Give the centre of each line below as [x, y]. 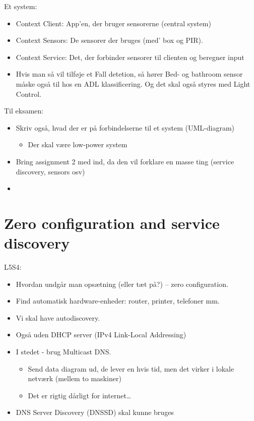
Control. [29, 94]
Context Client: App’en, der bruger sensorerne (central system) [113, 23]
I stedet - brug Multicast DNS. [63, 351]
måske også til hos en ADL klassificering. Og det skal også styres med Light [133, 83]
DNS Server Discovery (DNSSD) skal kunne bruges [95, 412]
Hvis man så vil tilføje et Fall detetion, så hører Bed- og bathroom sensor [129, 74]
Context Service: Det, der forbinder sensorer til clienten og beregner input [130, 57]
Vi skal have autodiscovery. [58, 317]
